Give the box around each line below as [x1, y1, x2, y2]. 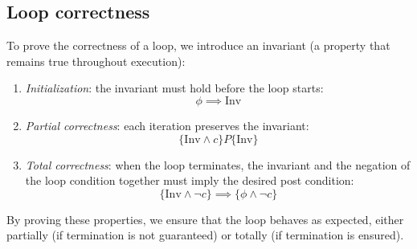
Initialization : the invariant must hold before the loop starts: [25, 80, 324, 96]
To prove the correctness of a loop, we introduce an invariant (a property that [6, 37, 390, 54]
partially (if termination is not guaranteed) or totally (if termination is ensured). [6, 227, 404, 243]
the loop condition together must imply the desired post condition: [25, 172, 354, 189]
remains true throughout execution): [6, 52, 186, 69]
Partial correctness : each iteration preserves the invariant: [25, 116, 309, 133]
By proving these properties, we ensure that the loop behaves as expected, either [6, 210, 404, 227]
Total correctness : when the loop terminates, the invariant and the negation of [25, 156, 411, 173]
